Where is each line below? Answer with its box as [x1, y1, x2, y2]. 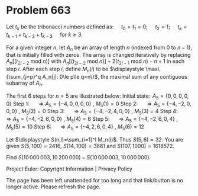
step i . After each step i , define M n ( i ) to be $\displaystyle [6, 66, 145, 74]
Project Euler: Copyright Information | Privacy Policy [6, 165, 133, 172]
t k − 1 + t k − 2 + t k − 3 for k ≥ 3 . [6, 31, 83, 39]
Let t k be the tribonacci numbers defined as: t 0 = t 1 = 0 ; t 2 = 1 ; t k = [6, 23, 187, 31]
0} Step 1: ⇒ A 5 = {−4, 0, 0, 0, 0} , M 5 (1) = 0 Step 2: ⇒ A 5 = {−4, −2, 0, [6, 100, 191, 108]
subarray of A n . [6, 79, 44, 88]
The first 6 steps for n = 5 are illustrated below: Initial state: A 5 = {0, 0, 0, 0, [6, 92, 189, 101]
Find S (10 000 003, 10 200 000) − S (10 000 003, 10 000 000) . [6, 153, 151, 160]
